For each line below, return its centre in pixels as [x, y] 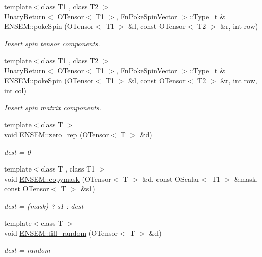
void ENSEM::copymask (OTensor [58, 178]
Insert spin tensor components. [52, 43]
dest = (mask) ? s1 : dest [44, 205]
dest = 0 [17, 151]
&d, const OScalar [171, 178]
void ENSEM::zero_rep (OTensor [57, 134]
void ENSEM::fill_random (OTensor [61, 233]
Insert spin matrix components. [53, 107]
